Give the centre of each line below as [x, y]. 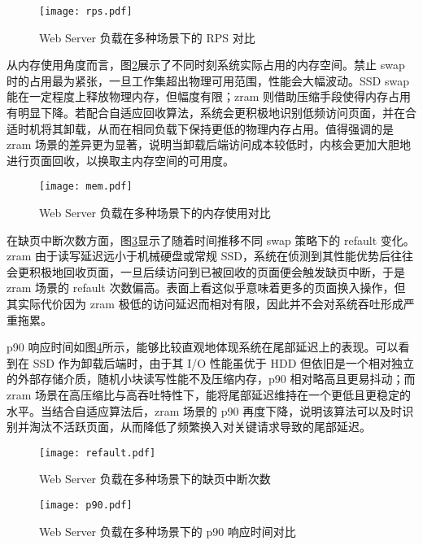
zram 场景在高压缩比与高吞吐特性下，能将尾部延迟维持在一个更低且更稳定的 [209, 395]
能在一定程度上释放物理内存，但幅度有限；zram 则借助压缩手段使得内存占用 [209, 96]
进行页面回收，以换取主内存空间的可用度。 [120, 160]
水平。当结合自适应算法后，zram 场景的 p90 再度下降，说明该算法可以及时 [205, 410]
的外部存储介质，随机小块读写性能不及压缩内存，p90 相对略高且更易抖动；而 [211, 379]
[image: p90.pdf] [86, 506]
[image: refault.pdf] [98, 453]
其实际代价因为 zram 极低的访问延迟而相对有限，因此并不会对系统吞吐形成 [205, 304]
